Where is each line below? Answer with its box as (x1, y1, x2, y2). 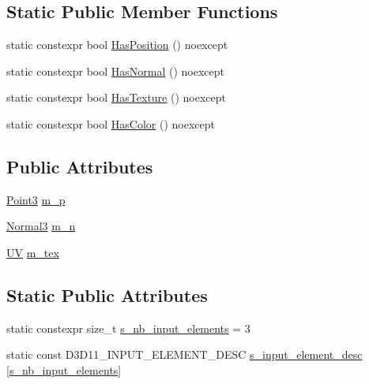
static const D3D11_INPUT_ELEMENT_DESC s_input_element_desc (6, 346, 363, 363)
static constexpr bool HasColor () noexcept (6, 115, 215, 132)
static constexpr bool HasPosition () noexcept (6, 36, 228, 53)
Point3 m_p (6, 191, 66, 207)
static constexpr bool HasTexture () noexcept (6, 89, 226, 106)
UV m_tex (6, 244, 59, 260)
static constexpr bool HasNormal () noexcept (6, 62, 225, 79)
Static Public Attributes (6, 282, 208, 307)
